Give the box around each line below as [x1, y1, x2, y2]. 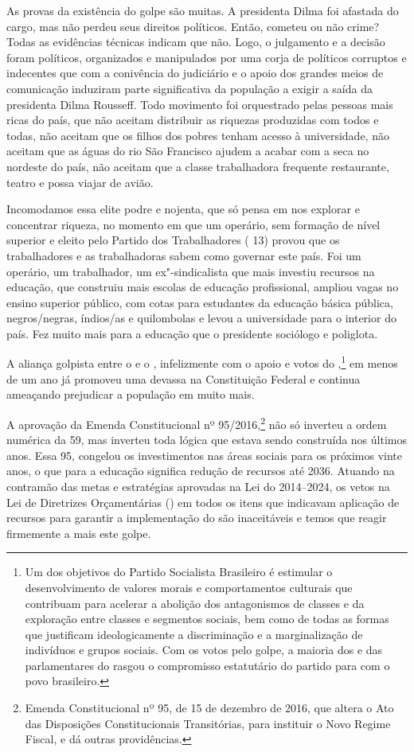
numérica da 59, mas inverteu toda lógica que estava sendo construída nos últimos [6, 431, 407, 448]
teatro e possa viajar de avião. [6, 173, 154, 190]
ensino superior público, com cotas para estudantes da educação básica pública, [6, 294, 393, 310]
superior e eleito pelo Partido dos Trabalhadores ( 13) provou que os [6, 232, 340, 248]
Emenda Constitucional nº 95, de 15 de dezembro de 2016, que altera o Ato [25, 699, 394, 716]
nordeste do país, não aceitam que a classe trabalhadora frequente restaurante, [6, 158, 389, 174]
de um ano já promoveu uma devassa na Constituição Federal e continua [6, 370, 361, 387]
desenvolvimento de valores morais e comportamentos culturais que [25, 579, 353, 595]
